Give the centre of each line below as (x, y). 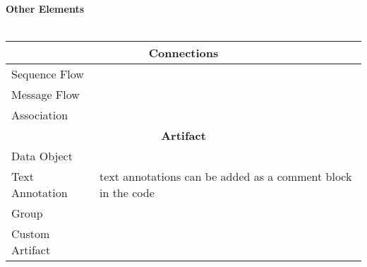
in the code (127, 193)
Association (40, 115)
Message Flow (46, 95)
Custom (31, 234)
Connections (183, 53)
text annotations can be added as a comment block (225, 177)
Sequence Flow (48, 74)
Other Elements (45, 8)
